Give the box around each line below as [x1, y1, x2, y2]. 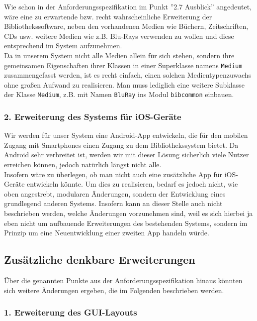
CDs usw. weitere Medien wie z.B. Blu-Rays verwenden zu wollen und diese [4, 30, 234, 41]
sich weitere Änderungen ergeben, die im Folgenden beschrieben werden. [4, 285, 224, 295]
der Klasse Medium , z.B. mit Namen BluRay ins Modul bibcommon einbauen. [4, 89, 234, 100]
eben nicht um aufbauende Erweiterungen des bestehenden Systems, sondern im [4, 217, 248, 228]
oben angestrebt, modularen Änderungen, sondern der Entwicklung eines [4, 188, 226, 199]
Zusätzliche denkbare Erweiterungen [4, 252, 195, 267]
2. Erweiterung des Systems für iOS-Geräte [4, 110, 181, 122]
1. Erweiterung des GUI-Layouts [4, 306, 137, 319]
